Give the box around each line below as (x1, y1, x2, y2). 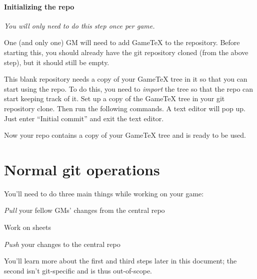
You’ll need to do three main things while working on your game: (4, 188, 204, 198)
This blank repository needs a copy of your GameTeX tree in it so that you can (4, 74, 247, 84)
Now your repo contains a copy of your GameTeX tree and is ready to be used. (4, 130, 246, 140)
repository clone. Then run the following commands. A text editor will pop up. (4, 103, 245, 113)
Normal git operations (4, 159, 160, 179)
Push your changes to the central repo (4, 238, 120, 249)
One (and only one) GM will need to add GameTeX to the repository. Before (4, 37, 240, 48)
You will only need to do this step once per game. (4, 20, 155, 31)
